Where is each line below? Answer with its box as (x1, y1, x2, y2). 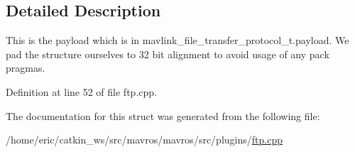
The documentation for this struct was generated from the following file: (6, 108, 320, 123)
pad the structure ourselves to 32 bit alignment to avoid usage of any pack (6, 46, 329, 61)
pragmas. (6, 60, 45, 75)
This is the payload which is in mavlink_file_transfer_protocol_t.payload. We (6, 33, 349, 48)
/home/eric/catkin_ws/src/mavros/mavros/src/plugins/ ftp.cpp (6, 132, 283, 147)
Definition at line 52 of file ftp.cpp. (6, 84, 157, 99)
